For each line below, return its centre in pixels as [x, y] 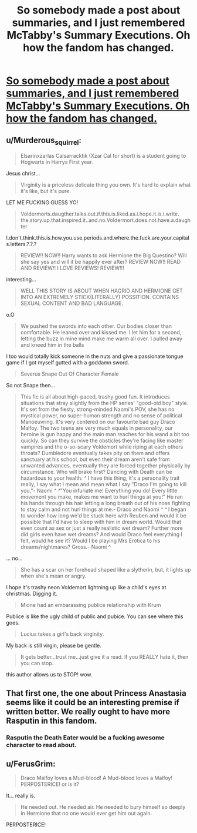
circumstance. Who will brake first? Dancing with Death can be [96, 472]
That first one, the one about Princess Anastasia [96, 693]
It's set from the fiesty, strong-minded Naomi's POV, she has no [97, 409]
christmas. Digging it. [32, 594]
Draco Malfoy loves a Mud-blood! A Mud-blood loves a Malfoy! [96, 778]
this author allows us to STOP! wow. [49, 675]
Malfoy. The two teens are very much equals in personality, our [96, 428]
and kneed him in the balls [52, 345]
